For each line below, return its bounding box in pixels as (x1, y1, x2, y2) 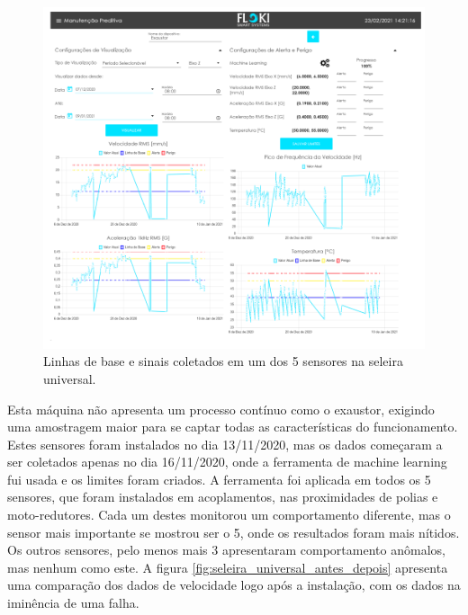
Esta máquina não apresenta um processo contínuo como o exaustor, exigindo (7, 399, 435, 418)
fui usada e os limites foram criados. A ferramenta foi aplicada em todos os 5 (7, 469, 431, 488)
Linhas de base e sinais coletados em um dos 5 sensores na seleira (43, 352, 403, 370)
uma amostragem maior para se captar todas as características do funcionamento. (7, 417, 458, 436)
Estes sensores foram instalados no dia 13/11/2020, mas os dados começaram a (7, 434, 443, 453)
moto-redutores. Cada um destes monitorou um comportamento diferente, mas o (7, 505, 451, 524)
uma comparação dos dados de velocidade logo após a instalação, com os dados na (7, 575, 461, 594)
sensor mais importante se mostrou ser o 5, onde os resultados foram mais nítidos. (7, 522, 460, 541)
